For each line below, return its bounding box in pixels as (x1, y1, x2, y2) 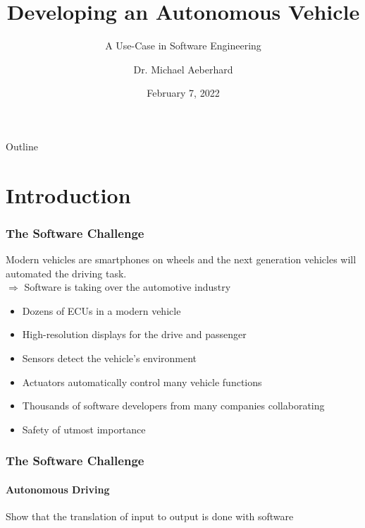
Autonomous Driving (6, 481, 110, 496)
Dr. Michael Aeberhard (133, 61, 233, 76)
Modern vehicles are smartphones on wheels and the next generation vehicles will (6, 252, 357, 267)
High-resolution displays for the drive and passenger (22, 327, 247, 342)
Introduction (6, 180, 131, 209)
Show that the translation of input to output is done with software (6, 509, 294, 524)
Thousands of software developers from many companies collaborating (22, 398, 325, 413)
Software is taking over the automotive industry (24, 280, 231, 294)
